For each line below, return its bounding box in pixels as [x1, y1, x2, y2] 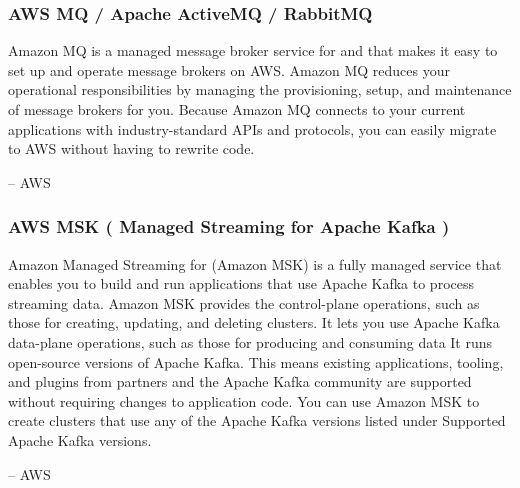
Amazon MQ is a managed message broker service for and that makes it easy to [8, 40, 498, 61]
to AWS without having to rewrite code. [8, 138, 255, 159]
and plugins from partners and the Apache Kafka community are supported [8, 371, 472, 392]
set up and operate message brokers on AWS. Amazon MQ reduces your [8, 59, 450, 80]
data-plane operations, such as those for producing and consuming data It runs [8, 331, 493, 352]
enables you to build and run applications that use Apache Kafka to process [8, 273, 474, 294]
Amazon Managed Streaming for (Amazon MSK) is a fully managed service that [8, 253, 502, 274]
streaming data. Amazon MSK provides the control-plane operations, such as [8, 292, 480, 313]
